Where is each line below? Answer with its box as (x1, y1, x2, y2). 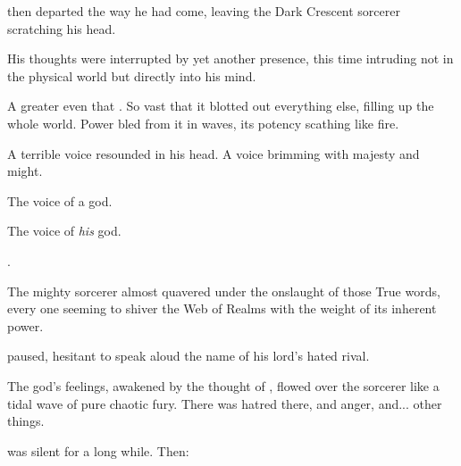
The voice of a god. (7, 191, 113, 210)
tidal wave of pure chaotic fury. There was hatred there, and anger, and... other (7, 394, 442, 412)
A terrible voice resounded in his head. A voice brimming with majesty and (7, 144, 420, 162)
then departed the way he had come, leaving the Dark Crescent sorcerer (7, 2, 400, 20)
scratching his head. (7, 19, 116, 37)
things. (7, 412, 45, 430)
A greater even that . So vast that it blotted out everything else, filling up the (7, 96, 434, 115)
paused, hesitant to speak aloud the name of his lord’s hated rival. (7, 346, 370, 365)
